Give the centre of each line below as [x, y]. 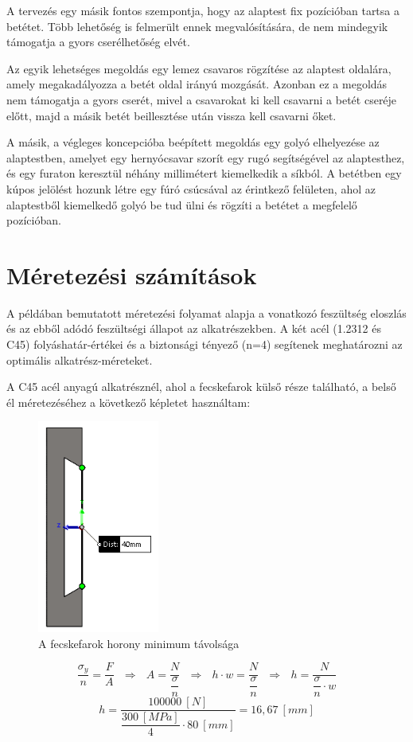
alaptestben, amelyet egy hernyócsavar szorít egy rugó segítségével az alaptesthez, [206, 157]
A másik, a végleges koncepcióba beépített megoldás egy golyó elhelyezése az [193, 142]
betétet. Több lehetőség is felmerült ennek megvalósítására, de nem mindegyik [197, 26]
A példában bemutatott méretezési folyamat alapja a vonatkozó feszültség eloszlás [206, 312]
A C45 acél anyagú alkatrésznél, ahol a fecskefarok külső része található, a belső [201, 387]
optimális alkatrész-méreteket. [80, 359]
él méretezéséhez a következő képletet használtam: [129, 402]
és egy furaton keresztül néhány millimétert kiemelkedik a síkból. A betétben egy [204, 173]
